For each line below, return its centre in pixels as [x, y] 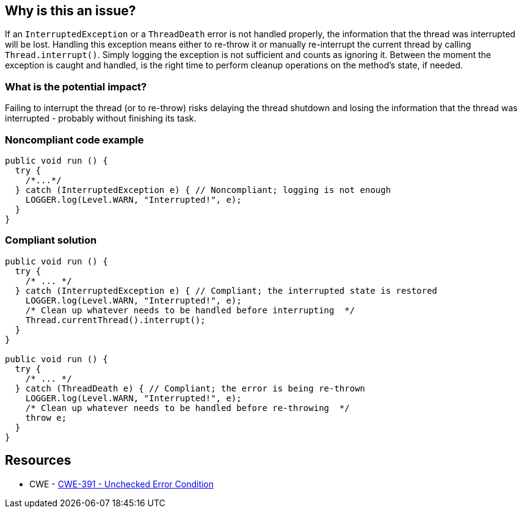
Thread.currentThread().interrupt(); [115, 320]
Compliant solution [51, 240]
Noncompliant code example [74, 140]
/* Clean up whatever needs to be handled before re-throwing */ [187, 408]
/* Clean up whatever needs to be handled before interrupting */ [190, 310]
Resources [38, 460]
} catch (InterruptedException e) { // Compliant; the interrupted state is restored [226, 290]
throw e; [46, 417]
